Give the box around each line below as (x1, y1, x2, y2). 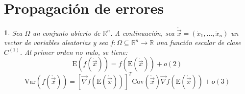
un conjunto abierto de (32, 27, 100, 38)
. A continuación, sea (110, 27, 174, 38)
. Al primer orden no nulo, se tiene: (20, 47, 128, 57)
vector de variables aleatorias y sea (4, 37, 108, 47)
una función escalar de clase (156, 37, 241, 47)
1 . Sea (4, 27, 23, 38)
